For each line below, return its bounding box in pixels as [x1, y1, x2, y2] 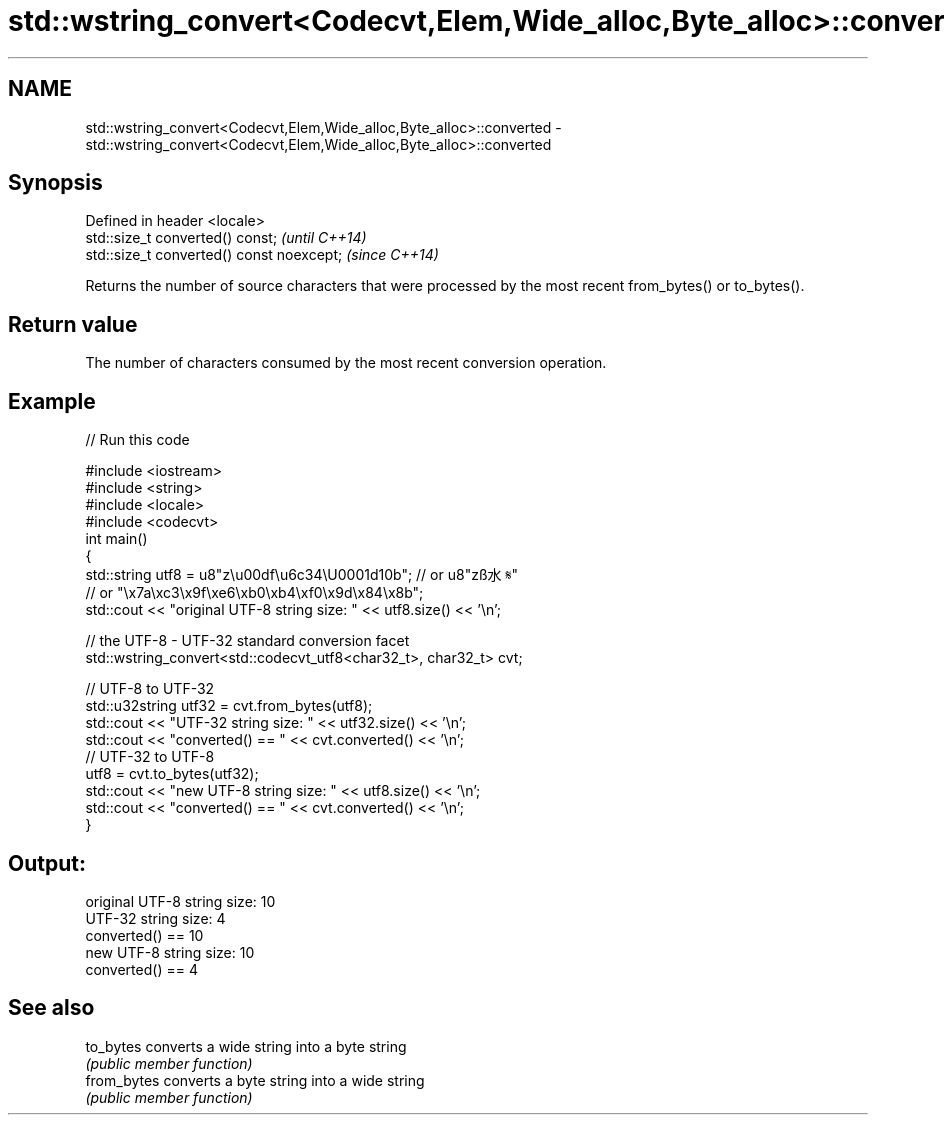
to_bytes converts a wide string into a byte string [85, 1037, 407, 1055]
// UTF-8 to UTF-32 [85, 680, 215, 698]
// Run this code [85, 431, 190, 449]
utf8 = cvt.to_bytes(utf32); [85, 765, 259, 783]
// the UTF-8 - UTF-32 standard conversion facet [85, 632, 410, 650]
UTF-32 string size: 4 [85, 909, 226, 927]
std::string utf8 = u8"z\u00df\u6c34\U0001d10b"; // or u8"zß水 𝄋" [85, 566, 519, 584]
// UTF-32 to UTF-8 [85, 748, 215, 766]
